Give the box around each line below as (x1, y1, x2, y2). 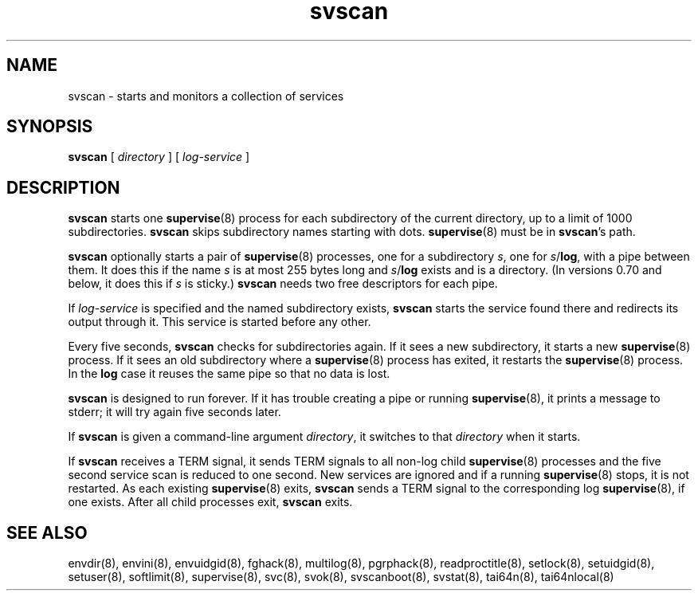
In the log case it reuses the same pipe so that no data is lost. (68, 367, 390, 381)
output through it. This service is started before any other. (68, 315, 371, 329)
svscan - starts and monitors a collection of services (68, 88, 344, 103)
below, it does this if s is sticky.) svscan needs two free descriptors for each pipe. (68, 277, 498, 291)
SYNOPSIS (6, 116, 93, 137)
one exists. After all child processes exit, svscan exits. (68, 495, 353, 509)
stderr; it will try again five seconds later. (68, 405, 281, 419)
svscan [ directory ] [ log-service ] (68, 150, 250, 164)
